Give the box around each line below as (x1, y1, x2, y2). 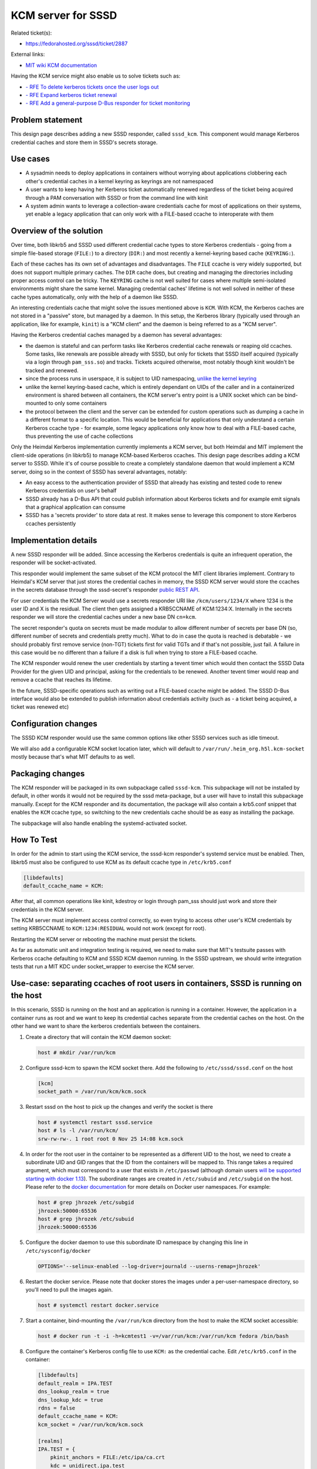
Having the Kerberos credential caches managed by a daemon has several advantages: (11, 331, 222, 338)
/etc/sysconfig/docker (25, 1247, 91, 1254)
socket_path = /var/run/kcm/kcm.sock (38, 1088, 147, 1095)
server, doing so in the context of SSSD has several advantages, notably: (11, 468, 187, 475)
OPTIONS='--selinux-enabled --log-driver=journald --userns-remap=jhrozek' (38, 1263, 261, 1269)
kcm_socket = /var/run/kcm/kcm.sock (38, 1421, 144, 1428)
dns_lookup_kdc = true (38, 1396, 103, 1403)
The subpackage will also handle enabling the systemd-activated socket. (11, 820, 187, 827)
